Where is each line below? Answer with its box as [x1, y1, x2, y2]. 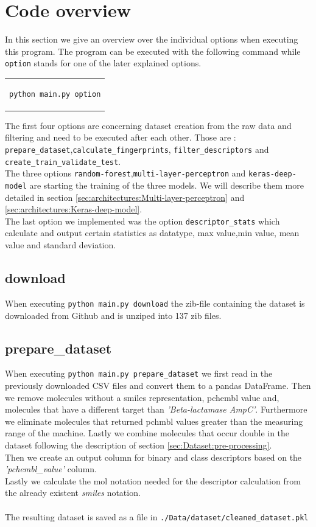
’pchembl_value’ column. [5, 462, 97, 475]
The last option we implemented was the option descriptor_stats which [5, 214, 280, 227]
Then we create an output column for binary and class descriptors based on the [5, 450, 302, 463]
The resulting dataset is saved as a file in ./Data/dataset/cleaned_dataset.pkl [5, 510, 309, 523]
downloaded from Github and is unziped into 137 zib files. [5, 309, 222, 321]
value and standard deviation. [5, 239, 116, 251]
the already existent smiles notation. [5, 486, 141, 499]
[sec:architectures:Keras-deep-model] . [5, 203, 142, 215]
